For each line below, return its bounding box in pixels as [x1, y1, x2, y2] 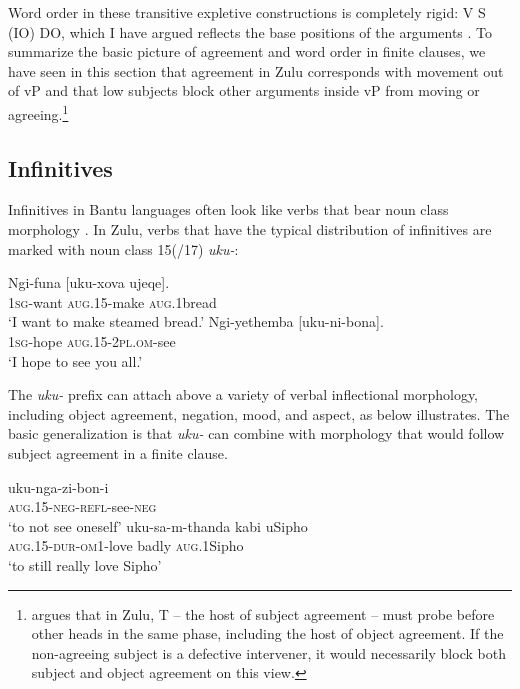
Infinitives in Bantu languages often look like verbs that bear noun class [8, 199, 449, 220]
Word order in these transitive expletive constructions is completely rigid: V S [8, 2, 486, 22]
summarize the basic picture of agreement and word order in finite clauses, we [8, 41, 486, 62]
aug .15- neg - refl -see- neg [8, 496, 157, 517]
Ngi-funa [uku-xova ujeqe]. [8, 272, 170, 293]
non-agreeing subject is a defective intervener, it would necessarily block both [31, 642, 506, 663]
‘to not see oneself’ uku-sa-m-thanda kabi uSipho [8, 515, 308, 536]
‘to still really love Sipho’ [8, 554, 162, 575]
